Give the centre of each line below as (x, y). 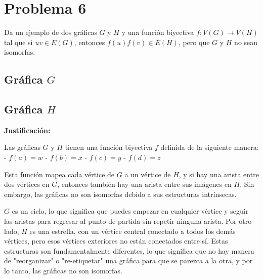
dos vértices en (27, 184)
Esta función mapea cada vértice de (59, 174)
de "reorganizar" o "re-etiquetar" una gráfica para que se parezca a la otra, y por (128, 261)
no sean (246, 42)
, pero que (194, 42)
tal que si (18, 42)
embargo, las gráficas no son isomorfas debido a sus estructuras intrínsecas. (120, 194)
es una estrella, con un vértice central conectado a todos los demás (133, 231)
